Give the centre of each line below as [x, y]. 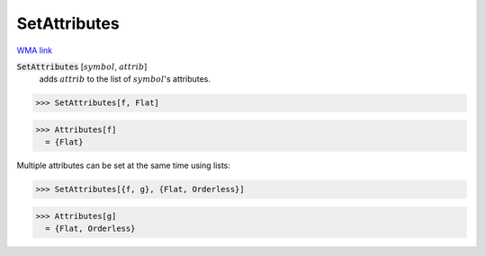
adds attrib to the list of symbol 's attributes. [125, 79]
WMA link [35, 50]
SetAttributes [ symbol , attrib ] [82, 66]
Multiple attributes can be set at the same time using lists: [124, 165]
